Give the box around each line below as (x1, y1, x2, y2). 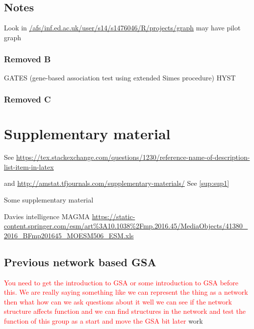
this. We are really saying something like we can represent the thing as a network (4, 287, 248, 297)
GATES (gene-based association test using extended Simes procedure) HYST (4, 72, 236, 82)
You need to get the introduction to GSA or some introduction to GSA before (4, 277, 239, 287)
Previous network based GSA (4, 254, 156, 269)
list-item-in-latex (4, 161, 54, 172)
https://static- (92, 211, 135, 221)
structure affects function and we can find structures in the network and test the (4, 306, 246, 316)
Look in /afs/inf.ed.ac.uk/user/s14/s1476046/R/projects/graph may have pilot (4, 23, 241, 33)
